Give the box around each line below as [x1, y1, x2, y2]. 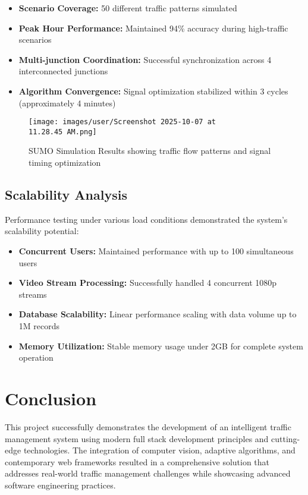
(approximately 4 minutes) [18, 96, 116, 109]
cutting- [271, 432, 300, 444]
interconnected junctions [18, 65, 108, 77]
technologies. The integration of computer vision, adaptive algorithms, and [23, 444, 296, 456]
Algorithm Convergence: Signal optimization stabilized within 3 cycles [18, 84, 288, 97]
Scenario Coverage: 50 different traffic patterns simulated [18, 2, 237, 14]
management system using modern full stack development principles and [5, 432, 269, 444]
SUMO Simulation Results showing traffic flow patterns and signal [29, 144, 271, 157]
